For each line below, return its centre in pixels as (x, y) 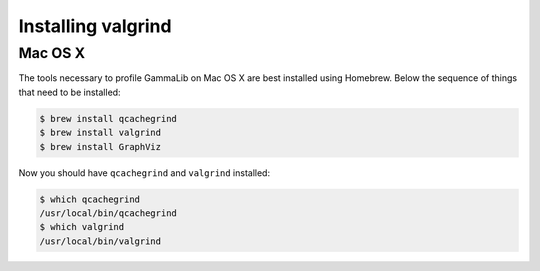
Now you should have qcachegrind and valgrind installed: (144, 172)
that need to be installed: (69, 92)
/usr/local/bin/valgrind (100, 241)
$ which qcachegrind (89, 199)
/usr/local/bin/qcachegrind (108, 213)
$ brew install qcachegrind (108, 118)
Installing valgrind (95, 26)
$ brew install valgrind (100, 133)
